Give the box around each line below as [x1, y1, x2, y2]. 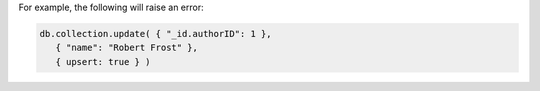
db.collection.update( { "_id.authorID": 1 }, [39, 28, 272, 39]
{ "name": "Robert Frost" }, [55, 42, 199, 54]
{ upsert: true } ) [55, 56, 151, 67]
